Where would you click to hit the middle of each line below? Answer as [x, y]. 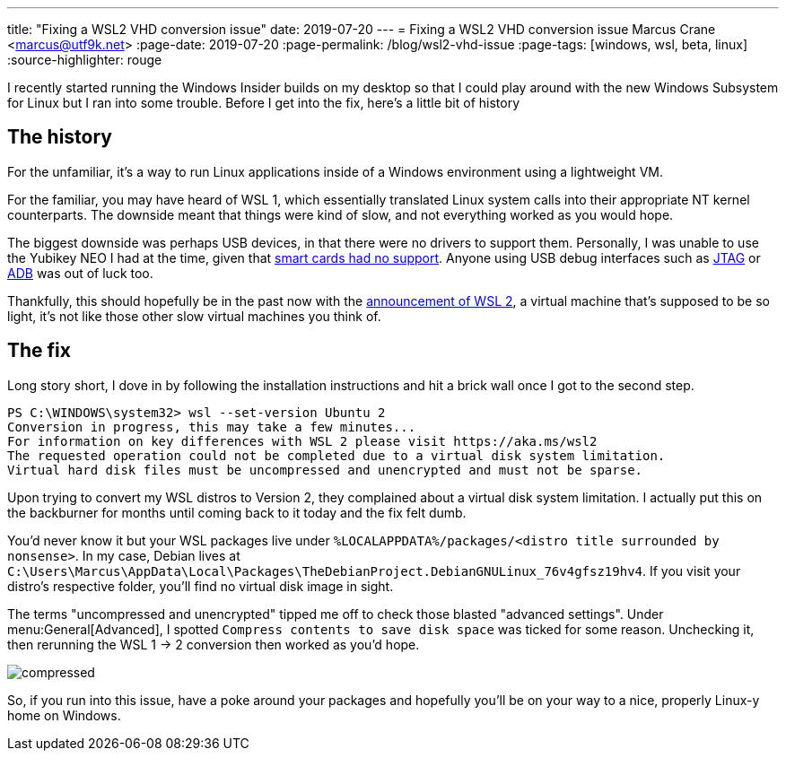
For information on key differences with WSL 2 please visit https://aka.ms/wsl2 [302, 441]
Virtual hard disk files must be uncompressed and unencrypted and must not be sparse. [325, 470]
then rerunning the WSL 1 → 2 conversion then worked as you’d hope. [214, 644]
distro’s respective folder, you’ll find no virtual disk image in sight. [201, 586]
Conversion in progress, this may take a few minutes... [212, 427]
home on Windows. [64, 715]
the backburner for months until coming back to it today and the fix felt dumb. [237, 512]
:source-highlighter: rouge [85, 60]
